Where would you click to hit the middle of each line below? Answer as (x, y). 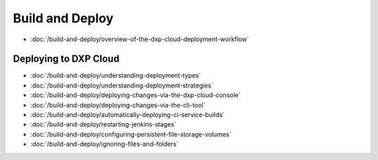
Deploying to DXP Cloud (66, 59)
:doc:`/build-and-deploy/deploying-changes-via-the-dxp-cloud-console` (135, 95)
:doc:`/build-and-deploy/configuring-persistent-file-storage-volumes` (131, 134)
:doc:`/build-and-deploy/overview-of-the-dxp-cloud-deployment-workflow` (140, 39)
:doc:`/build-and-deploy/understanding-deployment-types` (115, 75)
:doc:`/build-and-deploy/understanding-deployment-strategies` (122, 85)
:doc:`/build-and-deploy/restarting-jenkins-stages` (103, 124)
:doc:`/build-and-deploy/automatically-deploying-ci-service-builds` (128, 115)
